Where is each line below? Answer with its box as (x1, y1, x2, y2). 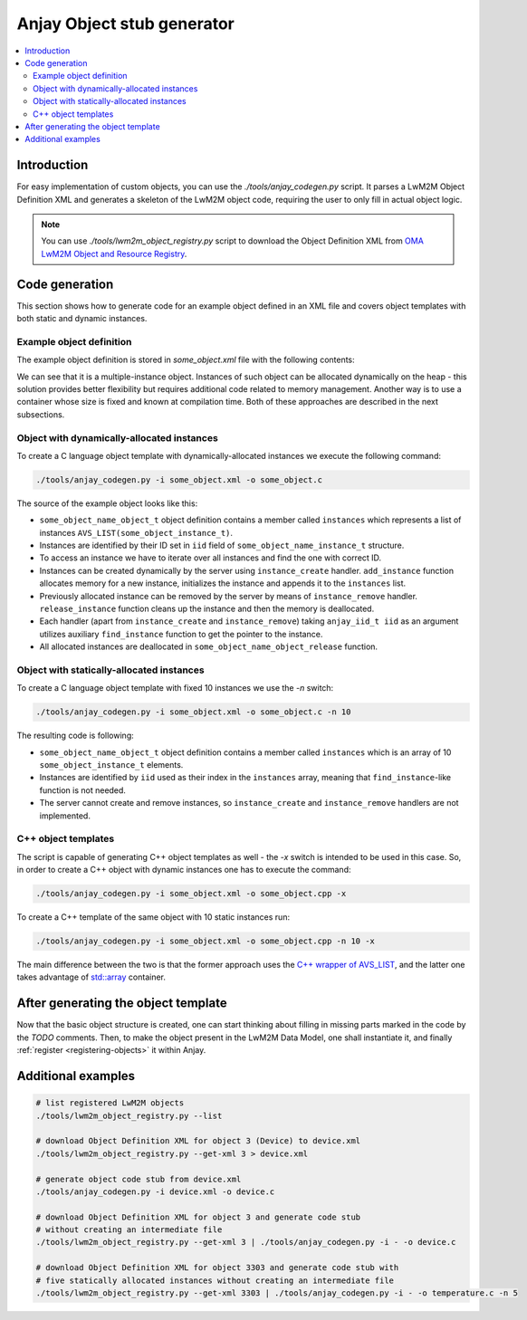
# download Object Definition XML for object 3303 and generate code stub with (35, 1263, 399, 1273)
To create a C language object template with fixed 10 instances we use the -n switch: (16, 683, 334, 693)
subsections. (16, 408, 65, 420)
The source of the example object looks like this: (16, 498, 198, 509)
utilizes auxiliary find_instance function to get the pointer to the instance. (39, 628, 323, 639)
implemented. (39, 810, 91, 821)
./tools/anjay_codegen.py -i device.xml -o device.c (35, 1186, 275, 1197)
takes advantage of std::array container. (16, 971, 167, 982)
